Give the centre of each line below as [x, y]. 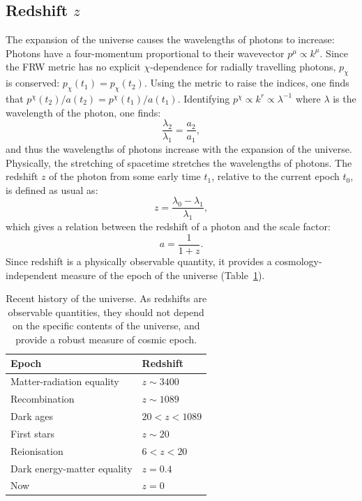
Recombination [43, 399]
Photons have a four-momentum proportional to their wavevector [145, 53]
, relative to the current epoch [276, 176]
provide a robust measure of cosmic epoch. [106, 339]
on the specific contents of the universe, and [106, 326]
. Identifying [204, 98]
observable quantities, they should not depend [106, 312]
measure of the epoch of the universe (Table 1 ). [163, 275]
